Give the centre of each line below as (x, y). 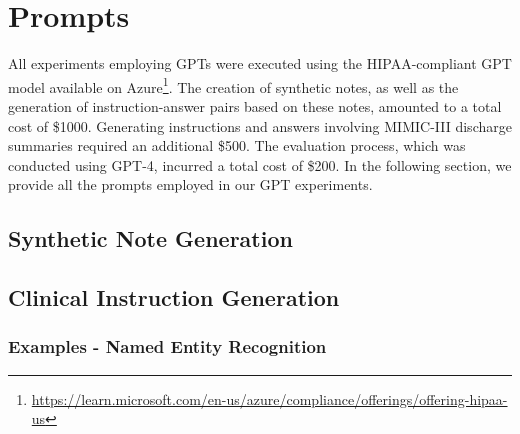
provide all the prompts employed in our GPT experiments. (190, 184)
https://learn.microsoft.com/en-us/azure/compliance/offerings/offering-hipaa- (269, 398)
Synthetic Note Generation (150, 238)
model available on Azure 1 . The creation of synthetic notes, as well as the (233, 85)
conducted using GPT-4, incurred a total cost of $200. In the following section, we (260, 164)
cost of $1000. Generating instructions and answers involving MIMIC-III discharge (260, 125)
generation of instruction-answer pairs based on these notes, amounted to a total (255, 105)
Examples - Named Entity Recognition (167, 346)
